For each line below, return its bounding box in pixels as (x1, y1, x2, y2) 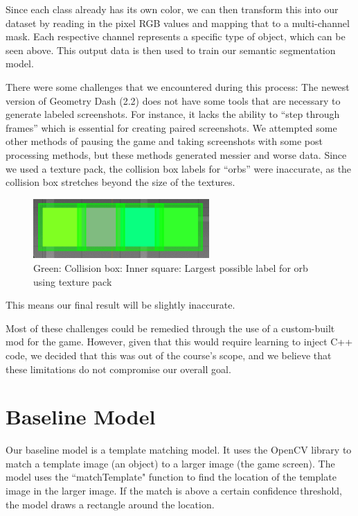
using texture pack (33, 274, 112, 289)
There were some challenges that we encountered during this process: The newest (6, 79, 350, 94)
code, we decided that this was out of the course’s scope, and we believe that (6, 347, 332, 362)
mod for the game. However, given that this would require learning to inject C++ (6, 334, 353, 349)
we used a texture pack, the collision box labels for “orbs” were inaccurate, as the (6, 161, 352, 175)
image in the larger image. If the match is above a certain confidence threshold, (6, 483, 342, 498)
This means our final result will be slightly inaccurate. (6, 298, 235, 312)
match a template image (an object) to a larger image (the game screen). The (6, 456, 335, 470)
